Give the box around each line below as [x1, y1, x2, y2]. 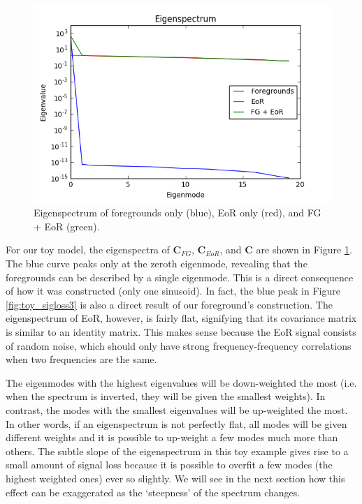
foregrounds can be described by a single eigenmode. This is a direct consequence [6, 269, 354, 284]
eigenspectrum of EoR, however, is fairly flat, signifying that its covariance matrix [6, 311, 357, 325]
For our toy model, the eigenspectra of [6, 242, 170, 257]
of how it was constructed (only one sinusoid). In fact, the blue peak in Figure [6, 283, 340, 298]
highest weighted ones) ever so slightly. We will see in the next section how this [6, 470, 345, 485]
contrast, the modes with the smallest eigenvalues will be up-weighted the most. [6, 402, 348, 417]
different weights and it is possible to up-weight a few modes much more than [6, 430, 338, 445]
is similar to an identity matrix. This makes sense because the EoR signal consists [6, 325, 356, 339]
